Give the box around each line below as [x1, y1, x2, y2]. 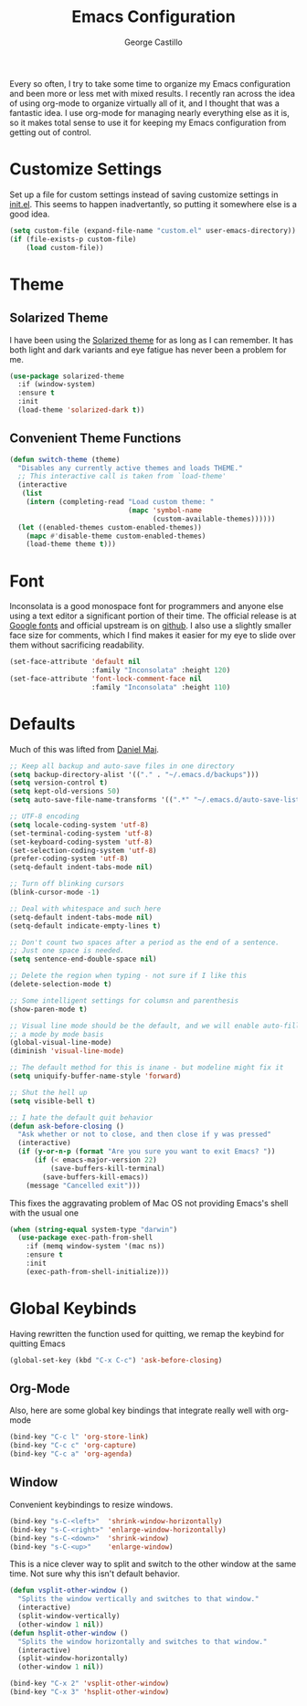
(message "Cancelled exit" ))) [26, 1181, 142, 1190]
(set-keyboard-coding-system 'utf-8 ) [9, 837, 153, 847]
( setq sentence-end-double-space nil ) [9, 954, 157, 964]
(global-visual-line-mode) [9, 1038, 112, 1048]
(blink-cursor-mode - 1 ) [9, 888, 101, 897]
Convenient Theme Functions [9, 431, 182, 447]
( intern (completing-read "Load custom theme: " [26, 498, 215, 507]
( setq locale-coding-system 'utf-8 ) [9, 820, 149, 829]
